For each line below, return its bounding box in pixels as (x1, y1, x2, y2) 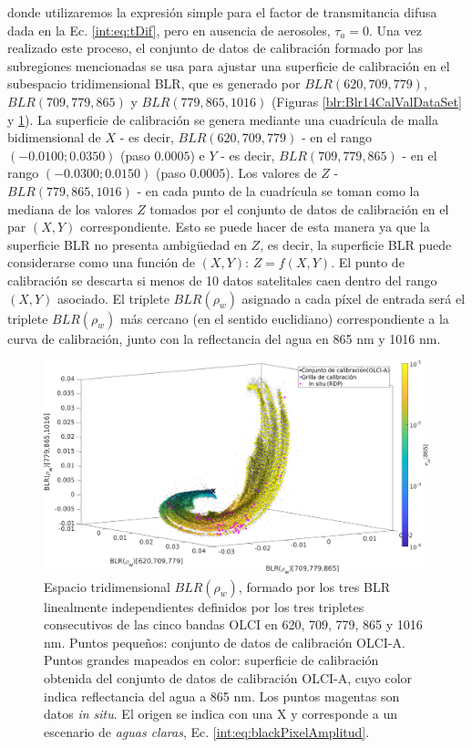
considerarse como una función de (7, 253, 195, 272)
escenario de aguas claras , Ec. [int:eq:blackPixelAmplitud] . (44, 722, 370, 741)
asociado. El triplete (57, 288, 169, 307)
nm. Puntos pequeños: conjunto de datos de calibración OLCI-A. (44, 632, 405, 651)
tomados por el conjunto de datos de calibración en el (149, 199, 449, 218)
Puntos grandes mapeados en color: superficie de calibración (44, 650, 379, 670)
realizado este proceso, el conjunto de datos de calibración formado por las (7, 38, 423, 57)
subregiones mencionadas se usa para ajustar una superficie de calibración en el (7, 56, 450, 75)
